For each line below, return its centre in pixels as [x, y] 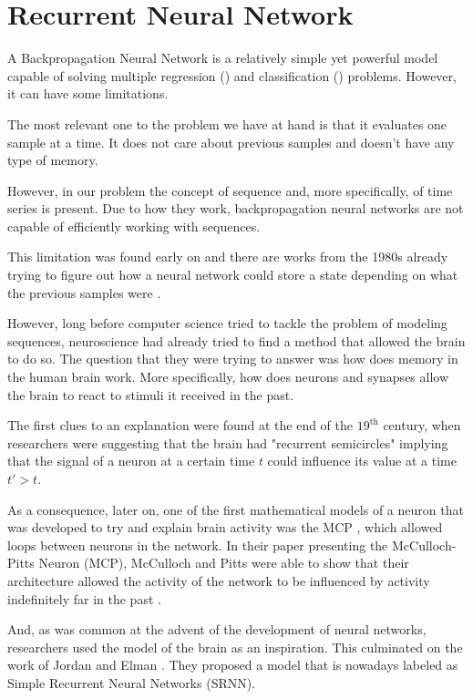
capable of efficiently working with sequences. [134, 226]
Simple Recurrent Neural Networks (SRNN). [132, 682]
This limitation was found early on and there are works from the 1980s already [228, 257]
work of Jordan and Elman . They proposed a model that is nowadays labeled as [233, 665]
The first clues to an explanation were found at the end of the [180, 425]
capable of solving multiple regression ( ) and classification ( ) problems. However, [232, 75]
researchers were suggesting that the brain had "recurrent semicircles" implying [228, 442]
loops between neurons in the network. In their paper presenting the [198, 545]
